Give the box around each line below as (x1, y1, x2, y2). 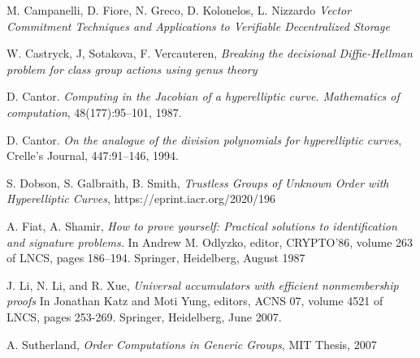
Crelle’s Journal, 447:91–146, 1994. (6, 147, 179, 164)
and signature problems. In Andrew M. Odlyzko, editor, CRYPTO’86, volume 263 (6, 233, 414, 250)
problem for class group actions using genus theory (6, 60, 258, 77)
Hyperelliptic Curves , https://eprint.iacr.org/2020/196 (6, 190, 275, 207)
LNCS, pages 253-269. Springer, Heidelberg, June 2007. (6, 308, 282, 325)
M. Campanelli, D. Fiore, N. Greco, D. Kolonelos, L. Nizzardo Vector (6, 2, 352, 18)
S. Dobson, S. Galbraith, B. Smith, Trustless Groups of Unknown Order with (6, 174, 389, 191)
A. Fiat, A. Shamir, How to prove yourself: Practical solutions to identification (6, 217, 397, 234)
